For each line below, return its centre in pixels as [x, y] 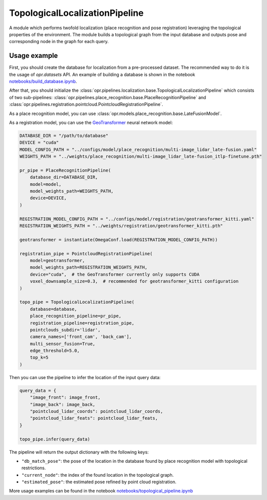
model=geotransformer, [57, 260]
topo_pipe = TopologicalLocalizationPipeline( [77, 302]
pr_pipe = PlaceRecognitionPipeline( [65, 170]
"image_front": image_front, [65, 397]
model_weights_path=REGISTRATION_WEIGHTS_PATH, [89, 267]
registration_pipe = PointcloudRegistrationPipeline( [86, 253]
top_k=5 [39, 358]
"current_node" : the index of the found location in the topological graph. [98, 475]
